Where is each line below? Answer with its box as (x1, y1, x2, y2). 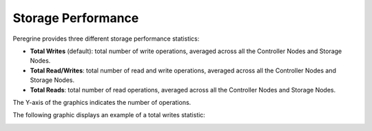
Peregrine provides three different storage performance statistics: (12, 34, 200, 43)
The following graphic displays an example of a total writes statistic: (12, 111, 206, 119)
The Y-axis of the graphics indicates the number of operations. (12, 98, 192, 106)
